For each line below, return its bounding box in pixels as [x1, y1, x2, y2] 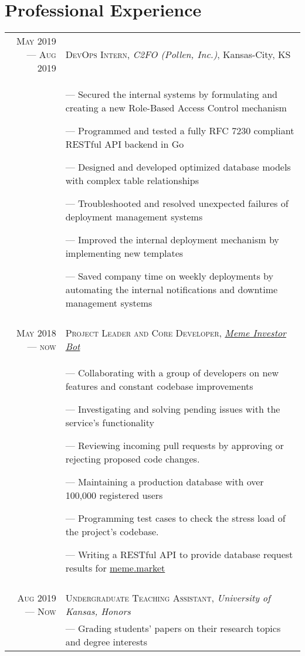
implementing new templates [65, 246, 184, 260]
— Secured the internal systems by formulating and [65, 87, 277, 101]
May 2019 [16, 34, 56, 48]
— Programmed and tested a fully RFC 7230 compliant [65, 124, 294, 138]
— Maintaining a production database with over [65, 475, 264, 489]
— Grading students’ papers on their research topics [65, 621, 281, 635]
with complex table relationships [65, 174, 199, 188]
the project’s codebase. [65, 525, 159, 539]
